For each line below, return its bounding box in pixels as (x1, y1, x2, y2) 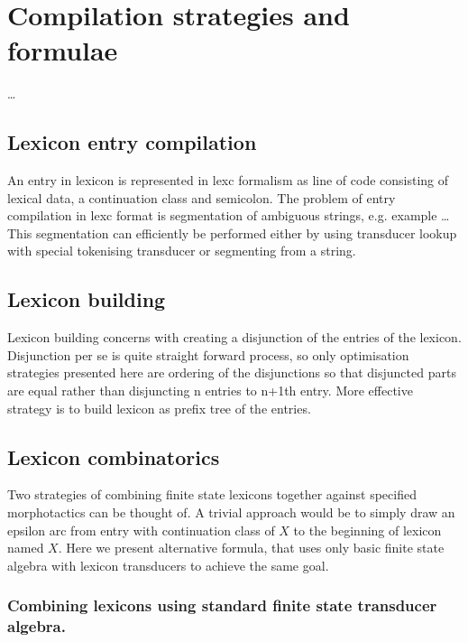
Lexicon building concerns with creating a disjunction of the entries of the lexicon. (7, 328, 462, 347)
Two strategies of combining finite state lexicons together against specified (7, 485, 417, 504)
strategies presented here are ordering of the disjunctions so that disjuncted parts (7, 363, 456, 382)
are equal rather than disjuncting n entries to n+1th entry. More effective (7, 381, 413, 400)
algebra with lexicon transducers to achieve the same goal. (7, 555, 329, 574)
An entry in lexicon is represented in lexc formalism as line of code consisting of (7, 171, 449, 190)
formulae (7, 32, 118, 69)
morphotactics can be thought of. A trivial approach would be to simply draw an (7, 503, 455, 522)
